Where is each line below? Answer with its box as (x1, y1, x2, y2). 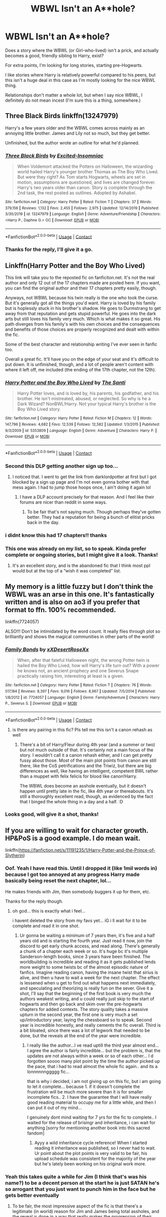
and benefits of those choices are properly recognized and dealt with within (5, 326, 160, 333)
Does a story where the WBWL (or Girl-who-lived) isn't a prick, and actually (5, 47, 159, 53)
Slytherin (5, 853, 24, 859)
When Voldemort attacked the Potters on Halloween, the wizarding (17, 163, 153, 169)
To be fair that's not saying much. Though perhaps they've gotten (27, 508, 161, 514)
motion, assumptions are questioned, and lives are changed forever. (17, 179, 156, 185)
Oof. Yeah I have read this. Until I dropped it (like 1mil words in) (5, 865, 157, 872)
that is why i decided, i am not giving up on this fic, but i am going (27, 1078, 161, 1084)
